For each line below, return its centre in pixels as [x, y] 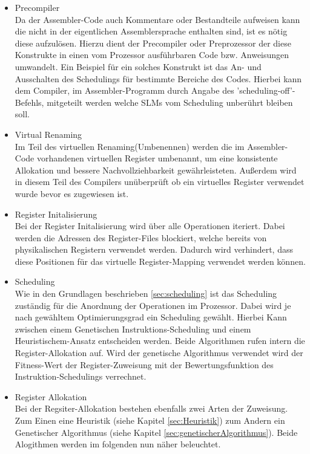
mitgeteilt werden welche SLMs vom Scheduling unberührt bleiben [170, 102]
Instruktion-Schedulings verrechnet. [81, 376]
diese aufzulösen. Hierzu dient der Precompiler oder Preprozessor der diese [153, 43]
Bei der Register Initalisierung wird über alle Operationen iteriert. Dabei [150, 226]
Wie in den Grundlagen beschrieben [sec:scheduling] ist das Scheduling [146, 293]
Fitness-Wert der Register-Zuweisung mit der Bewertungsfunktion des [144, 364]
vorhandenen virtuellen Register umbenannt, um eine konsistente [157, 158]
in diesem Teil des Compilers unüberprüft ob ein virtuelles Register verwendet [160, 182]
